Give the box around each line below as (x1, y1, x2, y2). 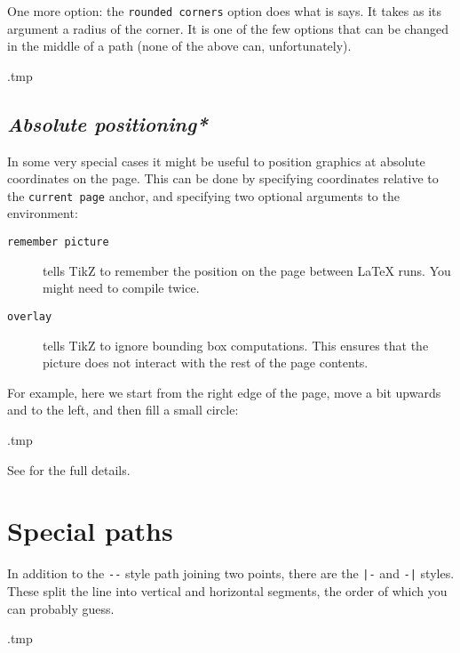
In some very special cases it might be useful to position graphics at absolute (7, 151, 425, 170)
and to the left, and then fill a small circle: (7, 400, 239, 419)
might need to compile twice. (43, 278, 200, 297)
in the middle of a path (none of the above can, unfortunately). (7, 36, 352, 55)
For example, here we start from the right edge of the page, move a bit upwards (7, 383, 441, 401)
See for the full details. (7, 460, 131, 479)
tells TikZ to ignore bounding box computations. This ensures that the (43, 335, 429, 354)
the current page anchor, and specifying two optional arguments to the (7, 186, 400, 205)
